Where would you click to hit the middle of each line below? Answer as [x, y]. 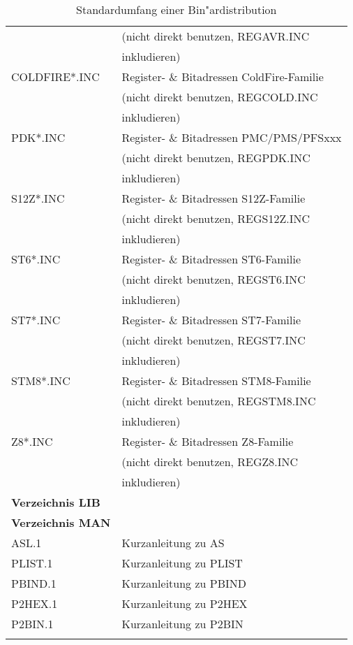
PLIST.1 [32, 563]
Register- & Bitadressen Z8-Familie [208, 441]
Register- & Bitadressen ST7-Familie [211, 320]
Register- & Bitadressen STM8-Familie [216, 381]
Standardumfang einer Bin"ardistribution [176, 9]
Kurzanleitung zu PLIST [182, 563]
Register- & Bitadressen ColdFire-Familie [223, 77]
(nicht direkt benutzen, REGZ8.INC [210, 462]
